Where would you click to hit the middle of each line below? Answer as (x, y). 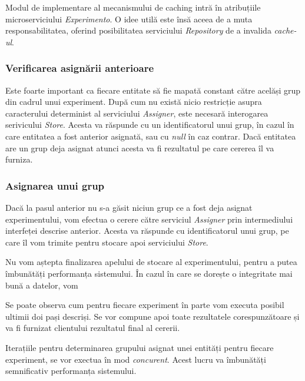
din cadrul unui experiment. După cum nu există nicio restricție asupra (134, 102)
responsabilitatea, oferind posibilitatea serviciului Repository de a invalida (138, 30)
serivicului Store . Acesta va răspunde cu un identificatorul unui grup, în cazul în (150, 125)
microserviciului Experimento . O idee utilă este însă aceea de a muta (129, 19)
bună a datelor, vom (42, 285)
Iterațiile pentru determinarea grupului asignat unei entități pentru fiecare (140, 347)
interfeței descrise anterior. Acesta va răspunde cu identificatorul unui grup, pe (147, 231)
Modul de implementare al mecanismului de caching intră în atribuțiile (133, 7)
